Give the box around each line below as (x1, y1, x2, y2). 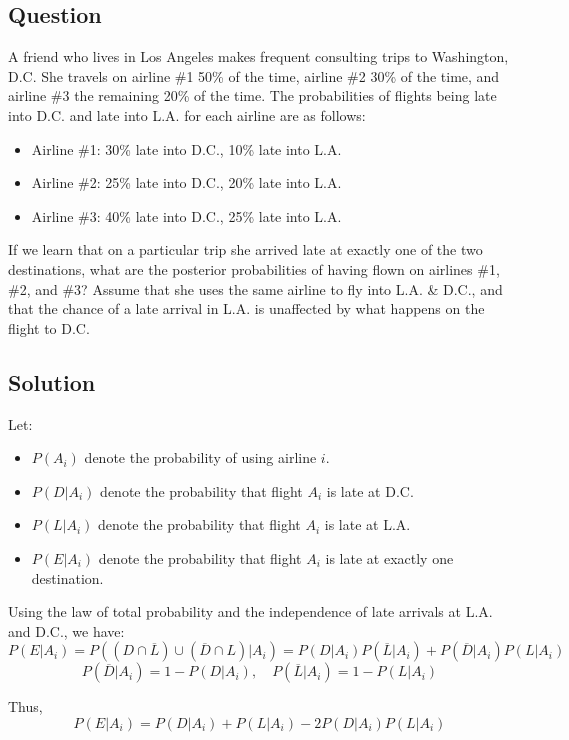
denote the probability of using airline (84, 447, 317, 468)
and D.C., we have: (8, 620, 125, 641)
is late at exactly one (325, 547, 454, 568)
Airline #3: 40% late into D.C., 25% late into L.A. (31, 205, 342, 226)
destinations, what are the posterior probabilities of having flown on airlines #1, (8, 258, 500, 279)
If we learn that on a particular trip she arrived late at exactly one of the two (8, 239, 483, 260)
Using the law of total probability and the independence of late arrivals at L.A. (8, 601, 493, 622)
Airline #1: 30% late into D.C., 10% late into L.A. (31, 138, 342, 159)
